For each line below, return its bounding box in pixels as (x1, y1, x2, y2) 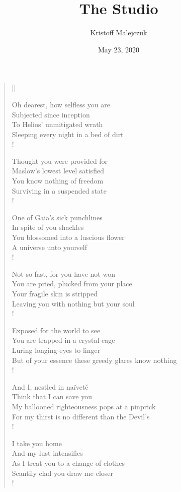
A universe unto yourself (12, 241, 87, 252)
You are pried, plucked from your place (12, 278, 132, 289)
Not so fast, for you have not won (12, 268, 115, 279)
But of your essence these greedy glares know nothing (12, 354, 177, 365)
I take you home (12, 438, 62, 448)
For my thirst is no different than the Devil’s (12, 411, 150, 421)
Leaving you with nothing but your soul (12, 298, 135, 309)
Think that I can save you (12, 391, 92, 402)
